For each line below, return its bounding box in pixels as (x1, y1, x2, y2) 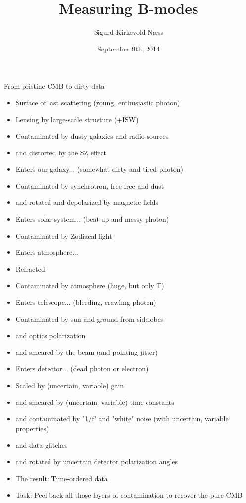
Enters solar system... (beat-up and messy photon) (15, 214, 169, 224)
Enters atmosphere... (15, 247, 78, 257)
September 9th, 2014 (97, 43, 160, 53)
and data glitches (15, 440, 68, 450)
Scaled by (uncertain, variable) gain (15, 380, 124, 390)
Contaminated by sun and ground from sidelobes (15, 313, 164, 324)
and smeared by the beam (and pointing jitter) (15, 347, 158, 357)
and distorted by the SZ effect (15, 147, 107, 157)
